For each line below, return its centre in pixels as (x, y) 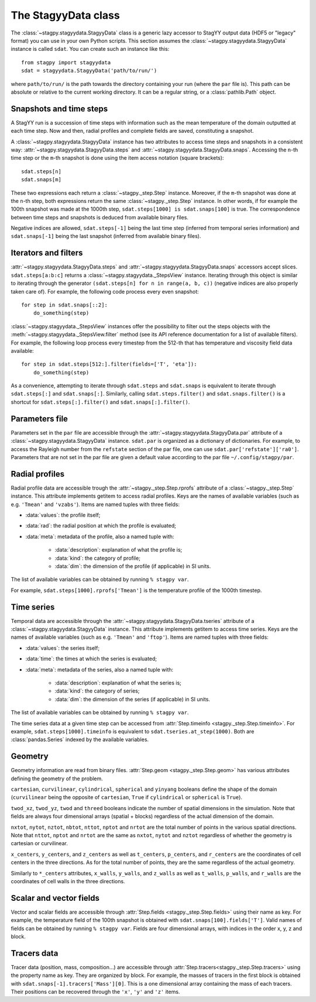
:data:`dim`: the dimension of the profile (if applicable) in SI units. (133, 566)
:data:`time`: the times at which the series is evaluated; (91, 659)
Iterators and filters (47, 253)
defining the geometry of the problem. (57, 779)
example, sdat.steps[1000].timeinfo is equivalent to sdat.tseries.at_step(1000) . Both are (133, 731)
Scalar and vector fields (55, 898)
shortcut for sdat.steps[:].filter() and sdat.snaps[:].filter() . (100, 402)
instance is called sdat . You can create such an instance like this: (90, 49)
